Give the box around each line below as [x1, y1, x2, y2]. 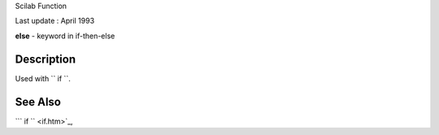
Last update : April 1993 [15, 16, 95, 26]
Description [15, 52, 76, 66]
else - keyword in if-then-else [15, 31, 115, 41]
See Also [15, 94, 61, 109]
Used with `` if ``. [15, 73, 71, 83]
